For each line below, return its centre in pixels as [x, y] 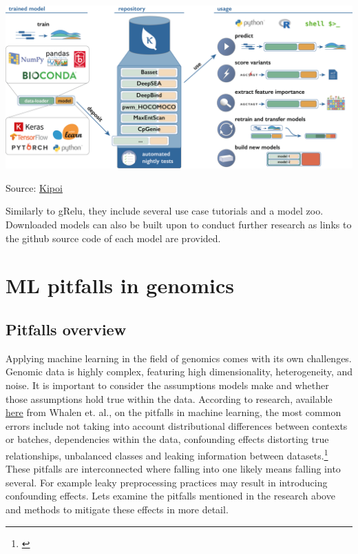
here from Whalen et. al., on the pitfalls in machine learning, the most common [173, 412]
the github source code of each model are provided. [113, 238]
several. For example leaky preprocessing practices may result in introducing [167, 482]
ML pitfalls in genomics [120, 285]
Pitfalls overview [66, 329]
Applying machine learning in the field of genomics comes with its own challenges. [179, 358]
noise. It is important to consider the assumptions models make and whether [167, 385]
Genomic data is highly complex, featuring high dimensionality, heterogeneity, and [179, 372]
